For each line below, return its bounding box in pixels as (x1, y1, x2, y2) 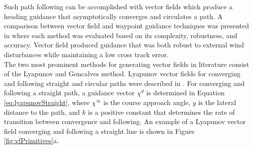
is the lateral (198, 97, 236, 107)
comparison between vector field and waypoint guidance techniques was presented (4, 21, 249, 31)
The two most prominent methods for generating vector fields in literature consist (4, 59, 250, 69)
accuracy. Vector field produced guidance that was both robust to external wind (4, 40, 244, 50)
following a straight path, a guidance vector (4, 87, 135, 98)
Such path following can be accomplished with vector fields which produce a (4, 1, 233, 11)
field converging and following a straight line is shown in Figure (4, 126, 195, 136)
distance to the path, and (4, 106, 80, 117)
